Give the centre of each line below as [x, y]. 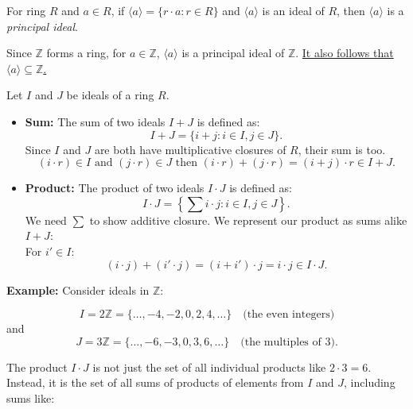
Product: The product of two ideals [115, 188]
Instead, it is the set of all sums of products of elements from [155, 382]
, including [370, 382]
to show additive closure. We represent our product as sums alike [248, 220]
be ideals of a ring [110, 95]
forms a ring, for [86, 53]
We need [46, 220]
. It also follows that [345, 53]
